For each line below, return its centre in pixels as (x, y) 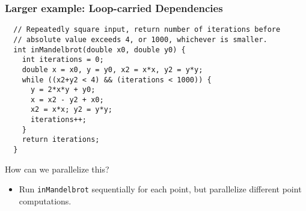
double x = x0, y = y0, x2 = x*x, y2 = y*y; (112, 69)
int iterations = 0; (63, 60)
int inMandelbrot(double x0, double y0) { (99, 50)
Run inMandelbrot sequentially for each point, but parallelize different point (160, 189)
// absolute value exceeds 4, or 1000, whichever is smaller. (140, 39)
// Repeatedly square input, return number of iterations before (147, 30)
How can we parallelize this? (57, 169)
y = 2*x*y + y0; (63, 90)
